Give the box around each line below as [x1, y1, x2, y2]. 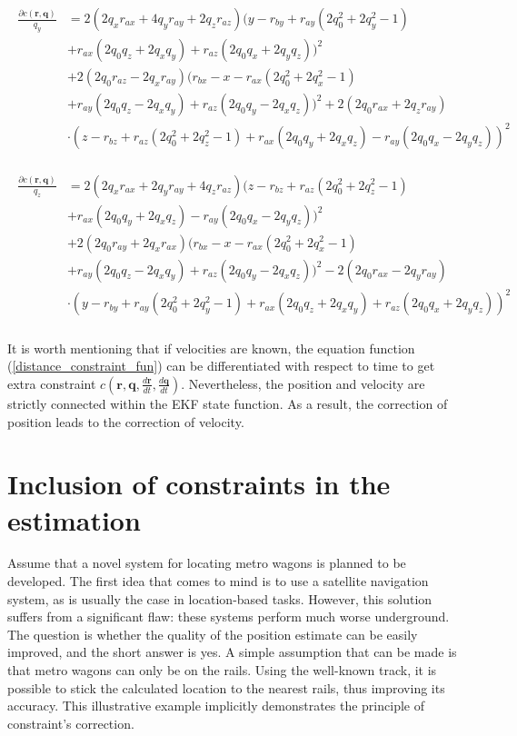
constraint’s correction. [7, 713, 134, 732]
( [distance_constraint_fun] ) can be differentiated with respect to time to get [7, 356, 435, 375]
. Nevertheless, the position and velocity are [181, 373, 425, 393]
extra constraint [7, 373, 96, 393]
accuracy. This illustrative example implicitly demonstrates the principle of [7, 696, 424, 715]
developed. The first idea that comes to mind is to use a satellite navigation [7, 572, 429, 591]
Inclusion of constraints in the [7, 465, 391, 502]
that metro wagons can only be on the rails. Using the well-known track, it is [7, 661, 437, 679]
